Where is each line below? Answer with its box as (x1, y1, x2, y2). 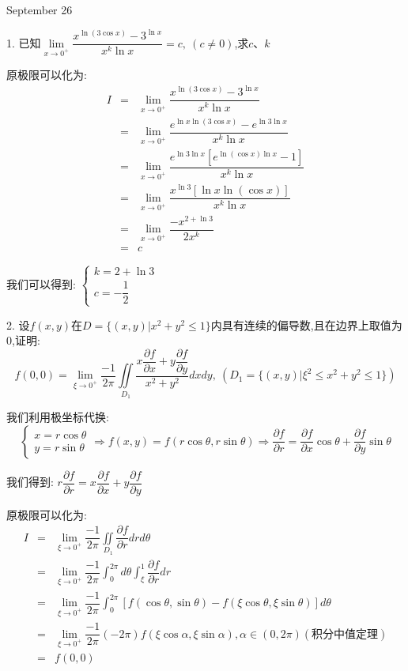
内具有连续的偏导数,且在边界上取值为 (210, 316, 402, 333)
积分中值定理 (312, 628, 379, 640)
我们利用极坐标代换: (6, 409, 109, 425)
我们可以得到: (6, 275, 76, 292)
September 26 (6, 2, 73, 17)
